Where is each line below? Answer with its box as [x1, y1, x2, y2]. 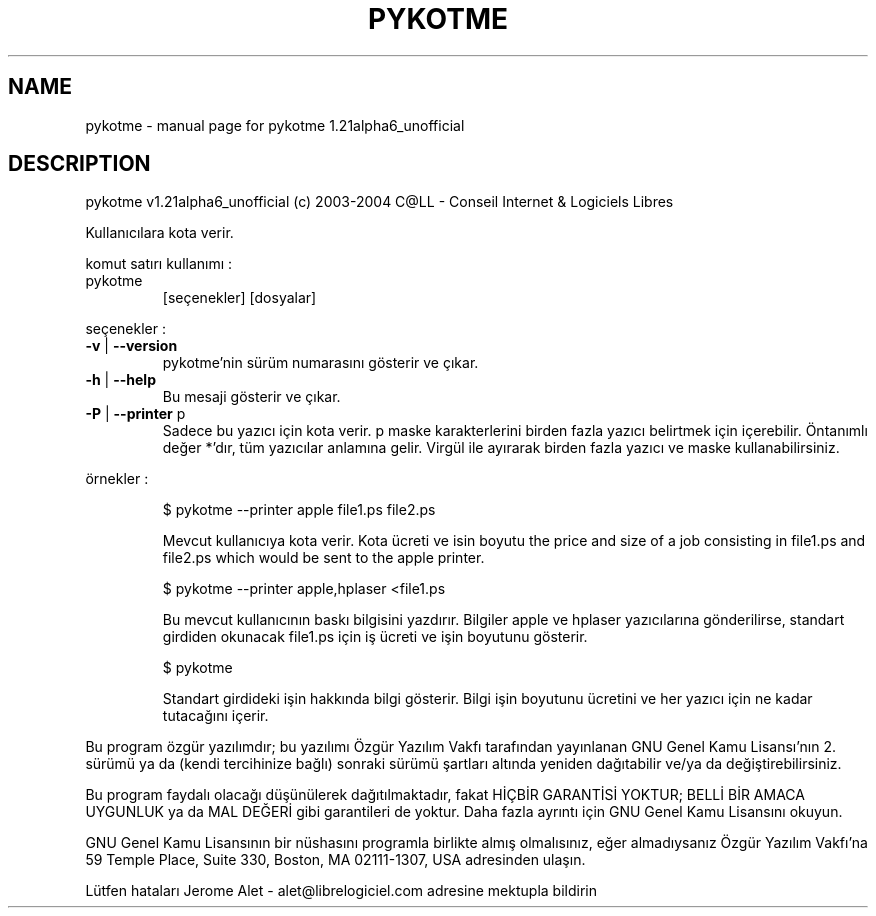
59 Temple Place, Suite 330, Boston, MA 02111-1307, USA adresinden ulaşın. [85, 851, 586, 869]
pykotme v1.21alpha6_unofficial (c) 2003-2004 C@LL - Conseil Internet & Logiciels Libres [85, 193, 674, 211]
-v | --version [85, 337, 178, 355]
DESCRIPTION [8, 151, 151, 177]
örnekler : [85, 470, 149, 488]
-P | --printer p [85, 405, 186, 423]
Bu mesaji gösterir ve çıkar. [162, 388, 341, 406]
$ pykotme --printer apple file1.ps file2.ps [162, 501, 436, 519]
